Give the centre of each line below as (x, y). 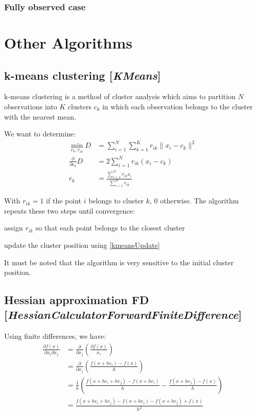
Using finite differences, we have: (55, 336)
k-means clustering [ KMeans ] (83, 75)
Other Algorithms (68, 43)
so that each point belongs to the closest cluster (110, 228)
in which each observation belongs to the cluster (178, 107)
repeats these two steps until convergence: (69, 210)
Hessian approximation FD (77, 300)
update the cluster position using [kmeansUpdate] (82, 245)
